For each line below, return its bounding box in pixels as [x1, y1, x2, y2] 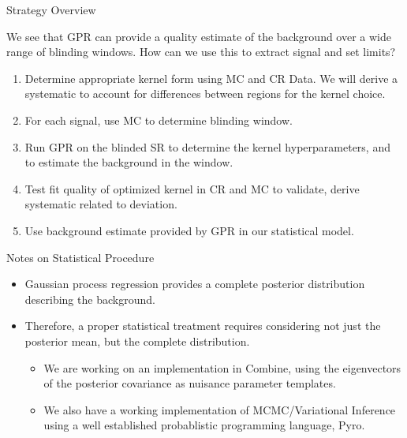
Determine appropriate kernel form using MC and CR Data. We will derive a [24, 69, 398, 86]
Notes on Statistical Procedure [6, 249, 155, 265]
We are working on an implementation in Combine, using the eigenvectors [43, 359, 401, 376]
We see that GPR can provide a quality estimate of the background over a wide [6, 28, 392, 44]
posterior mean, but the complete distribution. [24, 332, 250, 349]
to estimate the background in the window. [24, 154, 233, 170]
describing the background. [24, 290, 155, 307]
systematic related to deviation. [24, 196, 177, 212]
